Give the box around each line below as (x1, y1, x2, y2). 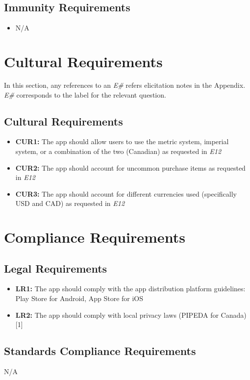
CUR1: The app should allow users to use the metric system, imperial (15, 136, 229, 147)
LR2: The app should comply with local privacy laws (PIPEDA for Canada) (15, 309, 247, 320)
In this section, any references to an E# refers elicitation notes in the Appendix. (4, 79, 246, 90)
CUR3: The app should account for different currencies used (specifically (15, 188, 237, 199)
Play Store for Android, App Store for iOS (15, 293, 144, 304)
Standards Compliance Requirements (4, 343, 196, 358)
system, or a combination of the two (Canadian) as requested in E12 (15, 146, 222, 156)
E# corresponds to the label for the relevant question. (4, 89, 166, 100)
